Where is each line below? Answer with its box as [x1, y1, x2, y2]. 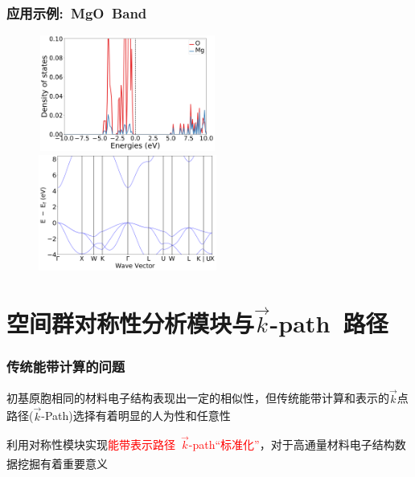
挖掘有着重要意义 [17, 455, 108, 471]
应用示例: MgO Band [6, 2, 147, 22]
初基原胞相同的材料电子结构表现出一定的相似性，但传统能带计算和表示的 [6, 389, 389, 406]
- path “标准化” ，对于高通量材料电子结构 [188, 436, 395, 453]
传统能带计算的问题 [6, 357, 125, 377]
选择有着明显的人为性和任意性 [72, 407, 231, 424]
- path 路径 [269, 307, 388, 340]
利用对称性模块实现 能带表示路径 [6, 436, 175, 453]
